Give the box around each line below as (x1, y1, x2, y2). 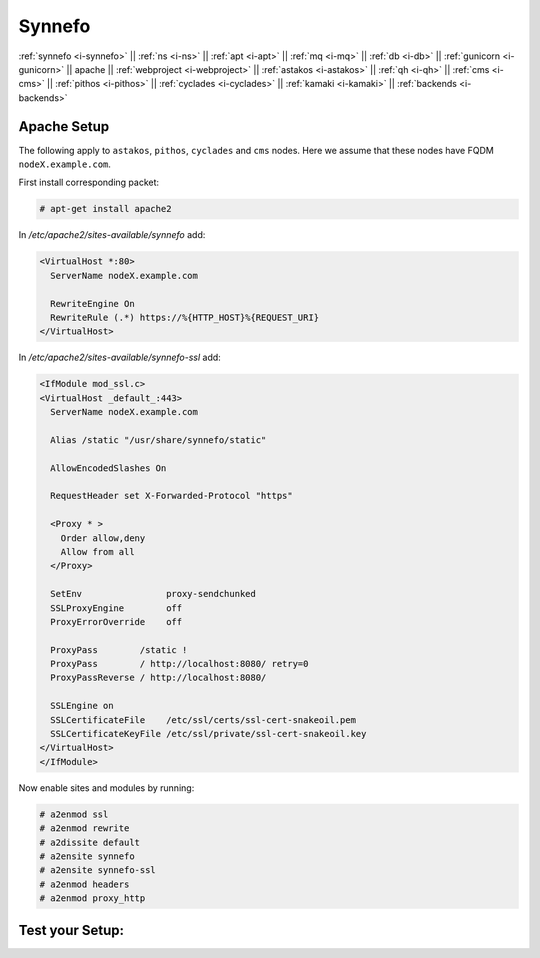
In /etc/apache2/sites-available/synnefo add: (18, 229, 206, 241)
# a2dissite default (39, 836, 140, 848)
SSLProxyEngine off (50, 602, 183, 614)
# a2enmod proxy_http (39, 893, 146, 904)
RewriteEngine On (50, 298, 135, 309)
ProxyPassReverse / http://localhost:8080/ (50, 672, 267, 684)
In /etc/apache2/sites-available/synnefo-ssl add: (18, 351, 222, 364)
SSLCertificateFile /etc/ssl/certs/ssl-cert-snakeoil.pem (50, 714, 357, 725)
